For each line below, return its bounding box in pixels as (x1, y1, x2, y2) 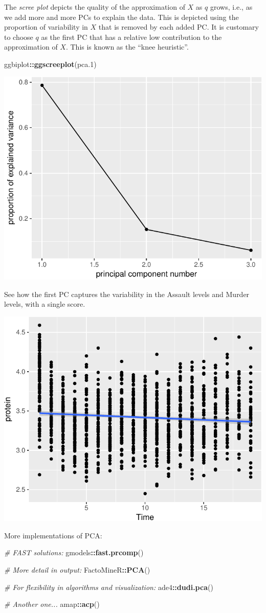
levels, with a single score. (4, 299, 85, 309)
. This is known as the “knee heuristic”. (65, 41, 189, 52)
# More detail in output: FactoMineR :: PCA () (4, 564, 150, 575)
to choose (4, 31, 33, 42)
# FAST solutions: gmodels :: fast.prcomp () (4, 547, 144, 558)
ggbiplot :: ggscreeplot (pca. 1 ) (4, 58, 97, 69)
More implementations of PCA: (4, 530, 102, 540)
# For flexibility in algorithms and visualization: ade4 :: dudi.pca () (4, 581, 213, 592)
